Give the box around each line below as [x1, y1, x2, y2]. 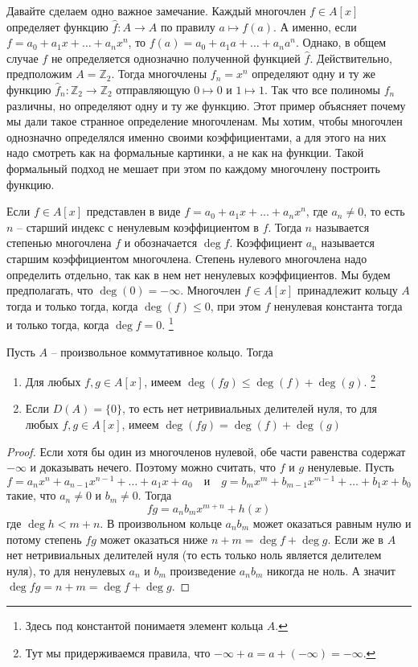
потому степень [6, 530, 82, 547]
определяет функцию [6, 18, 109, 35]
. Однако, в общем [296, 34, 387, 51]
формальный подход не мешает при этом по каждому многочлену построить [6, 159, 380, 176]
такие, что [6, 487, 56, 504]
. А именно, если [273, 18, 357, 35]
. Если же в [327, 530, 383, 547]
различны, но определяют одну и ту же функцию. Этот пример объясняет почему [6, 97, 406, 113]
